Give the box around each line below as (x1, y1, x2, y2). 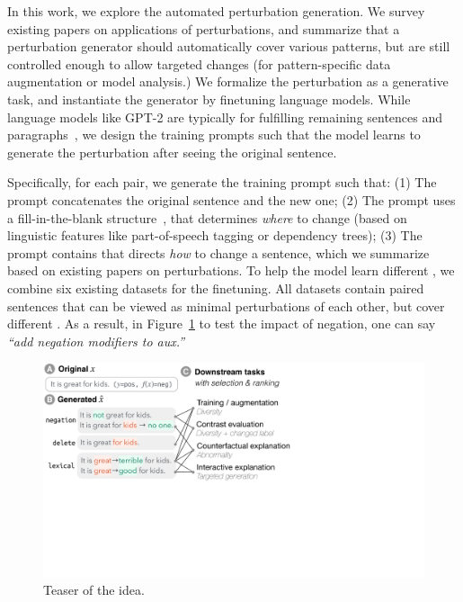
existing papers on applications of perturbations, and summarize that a (7, 19, 400, 38)
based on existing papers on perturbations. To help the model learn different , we (7, 261, 455, 280)
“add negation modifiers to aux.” (7, 331, 185, 350)
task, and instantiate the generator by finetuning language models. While (7, 89, 411, 108)
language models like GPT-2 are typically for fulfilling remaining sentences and (7, 107, 443, 126)
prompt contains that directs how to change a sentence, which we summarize (7, 243, 430, 262)
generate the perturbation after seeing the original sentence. (7, 142, 337, 161)
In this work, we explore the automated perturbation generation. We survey (7, 2, 425, 20)
